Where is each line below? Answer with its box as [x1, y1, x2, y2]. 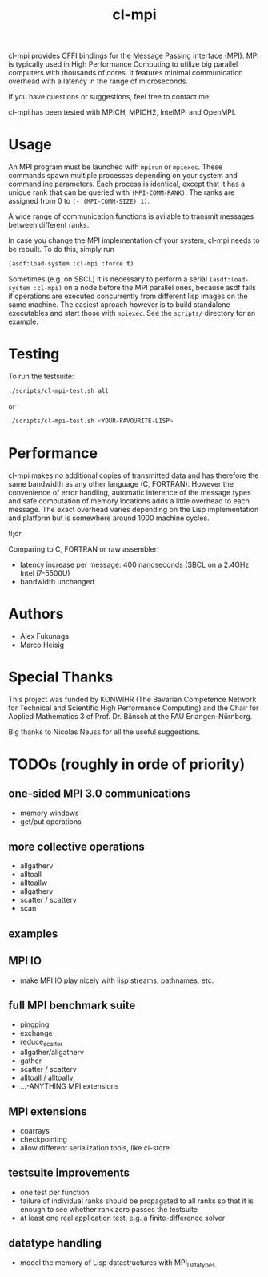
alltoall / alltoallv [19, 1073, 74, 1083]
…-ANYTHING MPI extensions [19, 1081, 119, 1091]
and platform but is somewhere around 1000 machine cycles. [8, 513, 210, 523]
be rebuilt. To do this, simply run [8, 244, 114, 254]
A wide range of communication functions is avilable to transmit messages [8, 212, 254, 221]
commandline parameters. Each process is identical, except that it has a [8, 179, 246, 189]
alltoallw [19, 878, 48, 887]
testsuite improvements [8, 1166, 130, 1180]
